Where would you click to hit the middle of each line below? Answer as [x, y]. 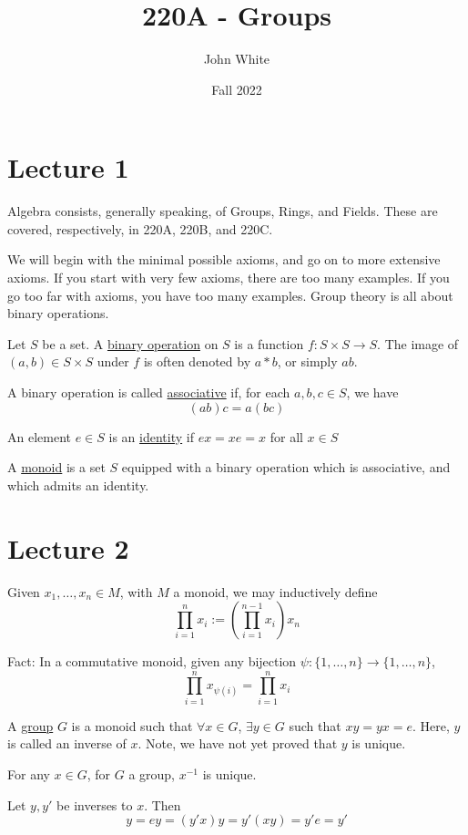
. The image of [418, 343]
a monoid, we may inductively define [275, 591]
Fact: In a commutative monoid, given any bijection [152, 661]
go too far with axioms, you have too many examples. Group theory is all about [230, 295]
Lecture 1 [68, 167]
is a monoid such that [132, 725]
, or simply [307, 361]
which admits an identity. [78, 485]
